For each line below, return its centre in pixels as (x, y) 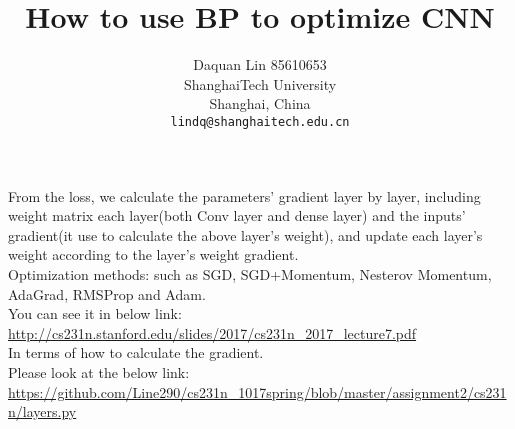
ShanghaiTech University (260, 83)
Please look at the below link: (99, 371)
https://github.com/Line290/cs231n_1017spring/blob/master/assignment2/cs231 (257, 391)
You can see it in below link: (95, 313)
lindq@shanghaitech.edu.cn (260, 121)
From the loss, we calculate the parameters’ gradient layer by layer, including (244, 195)
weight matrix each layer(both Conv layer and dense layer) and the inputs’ (237, 215)
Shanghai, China (260, 103)
